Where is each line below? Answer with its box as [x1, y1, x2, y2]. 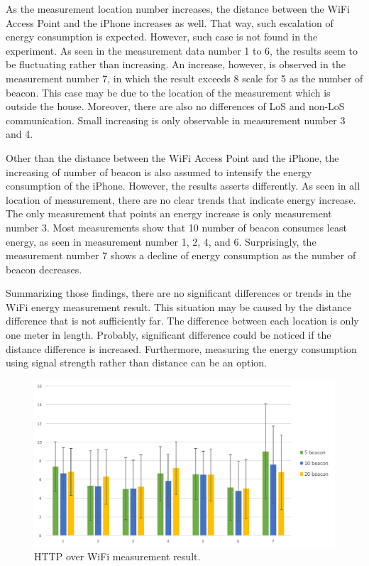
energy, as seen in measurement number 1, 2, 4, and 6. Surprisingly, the [6, 234, 316, 249]
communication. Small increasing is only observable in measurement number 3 [6, 112, 346, 127]
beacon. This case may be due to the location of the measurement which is [6, 85, 331, 99]
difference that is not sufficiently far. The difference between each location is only [6, 313, 359, 328]
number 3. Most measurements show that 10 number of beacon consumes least [6, 219, 347, 234]
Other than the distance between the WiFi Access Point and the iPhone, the [6, 150, 339, 165]
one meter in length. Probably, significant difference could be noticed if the [6, 327, 331, 342]
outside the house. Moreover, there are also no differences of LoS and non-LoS [6, 99, 345, 114]
